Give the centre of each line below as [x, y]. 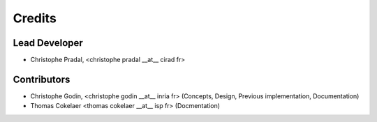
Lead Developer [48, 43]
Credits [35, 18]
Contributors [42, 79]
